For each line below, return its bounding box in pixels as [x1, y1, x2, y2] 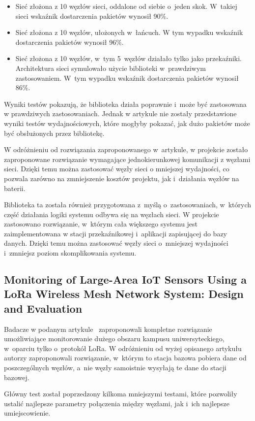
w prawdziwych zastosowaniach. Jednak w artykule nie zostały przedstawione [4, 108, 237, 119]
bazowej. [4, 372, 29, 382]
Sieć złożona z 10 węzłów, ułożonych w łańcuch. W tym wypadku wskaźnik [15, 27, 243, 37]
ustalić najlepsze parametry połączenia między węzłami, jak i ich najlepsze [4, 398, 229, 408]
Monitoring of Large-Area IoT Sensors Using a [4, 272, 247, 287]
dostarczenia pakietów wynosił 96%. [15, 36, 124, 47]
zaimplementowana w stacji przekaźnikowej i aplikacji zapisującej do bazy [4, 228, 227, 238]
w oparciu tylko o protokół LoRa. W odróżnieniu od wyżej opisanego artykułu [4, 343, 242, 353]
